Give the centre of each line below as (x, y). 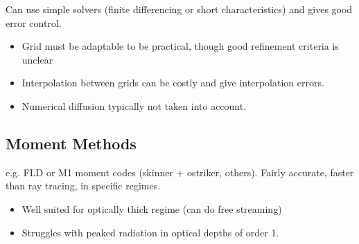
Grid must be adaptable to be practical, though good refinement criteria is (180, 46)
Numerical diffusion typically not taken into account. (134, 105)
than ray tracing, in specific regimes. (83, 186)
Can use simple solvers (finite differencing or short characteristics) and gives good (179, 9)
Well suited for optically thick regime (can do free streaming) (152, 208)
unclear (37, 59)
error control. (34, 22)
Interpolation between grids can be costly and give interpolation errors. (173, 83)
